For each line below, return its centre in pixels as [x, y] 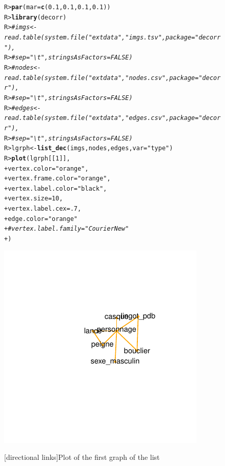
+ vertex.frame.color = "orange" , [57, 179]
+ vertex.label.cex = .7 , [43, 209]
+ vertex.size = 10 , [34, 199]
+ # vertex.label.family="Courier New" [67, 229]
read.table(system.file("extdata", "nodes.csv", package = [101, 78]
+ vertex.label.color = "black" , [56, 188]
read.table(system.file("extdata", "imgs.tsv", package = [100, 37]
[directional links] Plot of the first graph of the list [82, 457]
